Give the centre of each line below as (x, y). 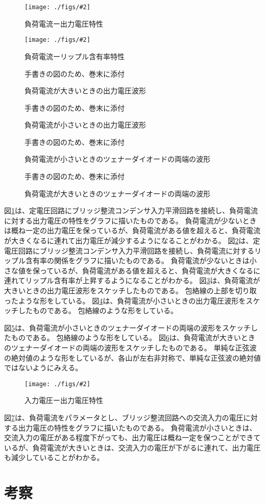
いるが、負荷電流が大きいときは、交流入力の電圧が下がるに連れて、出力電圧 (132, 447)
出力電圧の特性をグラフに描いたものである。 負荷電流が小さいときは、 (137, 427)
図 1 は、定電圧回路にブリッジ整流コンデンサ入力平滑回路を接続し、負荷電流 (131, 210)
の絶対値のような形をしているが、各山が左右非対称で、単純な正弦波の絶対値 (132, 357)
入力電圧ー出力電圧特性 (64, 400)
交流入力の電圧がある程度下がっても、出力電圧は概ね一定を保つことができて (132, 437)
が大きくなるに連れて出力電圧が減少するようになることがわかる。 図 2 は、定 (132, 241)
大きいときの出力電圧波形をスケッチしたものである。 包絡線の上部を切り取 (130, 290)
